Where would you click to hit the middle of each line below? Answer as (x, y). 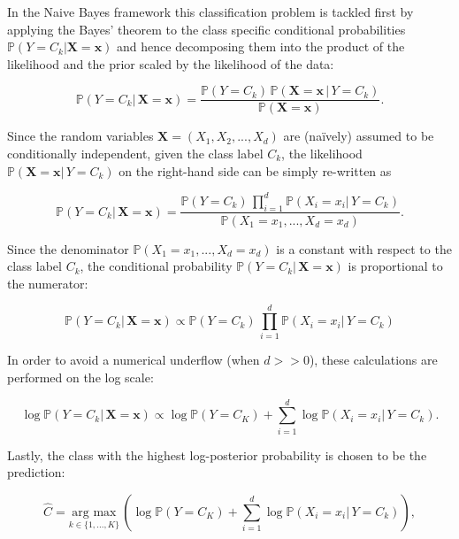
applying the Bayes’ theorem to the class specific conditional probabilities (207, 29)
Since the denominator (68, 248)
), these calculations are (373, 360)
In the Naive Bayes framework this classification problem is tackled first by (210, 12)
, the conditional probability (156, 266)
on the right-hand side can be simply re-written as (255, 170)
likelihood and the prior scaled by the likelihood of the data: (171, 63)
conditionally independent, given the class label (135, 154)
